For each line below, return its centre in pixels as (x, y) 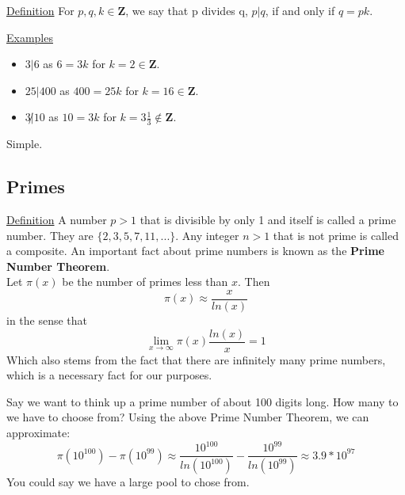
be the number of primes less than (145, 282)
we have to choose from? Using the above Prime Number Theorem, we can (188, 417)
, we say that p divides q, (187, 10)
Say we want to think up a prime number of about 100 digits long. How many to (202, 401)
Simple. (25, 144)
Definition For (40, 10)
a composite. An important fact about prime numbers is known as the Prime (195, 251)
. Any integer (207, 235)
